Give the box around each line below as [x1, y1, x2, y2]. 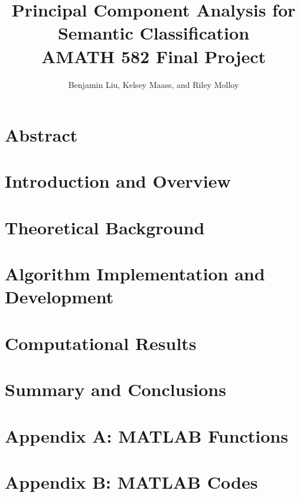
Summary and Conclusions [5, 377, 226, 401]
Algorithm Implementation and [5, 261, 265, 286]
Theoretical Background [5, 215, 205, 239]
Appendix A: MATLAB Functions [5, 423, 288, 447]
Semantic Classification [57, 21, 250, 45]
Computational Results [5, 331, 197, 355]
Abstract [5, 123, 78, 147]
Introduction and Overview [5, 169, 231, 193]
